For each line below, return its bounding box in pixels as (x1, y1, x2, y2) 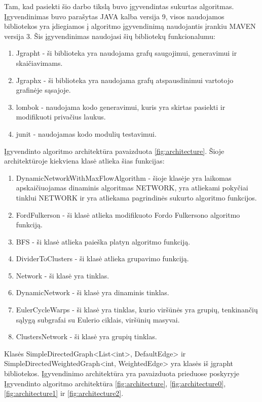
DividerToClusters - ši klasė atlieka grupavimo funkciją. (16, 253, 189, 264)
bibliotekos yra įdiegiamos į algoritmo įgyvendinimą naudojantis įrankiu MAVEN (4, 21, 256, 31)
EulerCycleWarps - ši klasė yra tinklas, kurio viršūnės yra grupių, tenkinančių (16, 304, 258, 315)
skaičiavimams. (16, 57, 63, 68)
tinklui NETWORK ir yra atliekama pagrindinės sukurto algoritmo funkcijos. (16, 192, 257, 203)
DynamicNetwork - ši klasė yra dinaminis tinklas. (16, 287, 169, 298)
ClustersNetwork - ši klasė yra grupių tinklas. (16, 331, 157, 342)
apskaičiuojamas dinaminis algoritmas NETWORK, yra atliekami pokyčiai (16, 182, 248, 193)
